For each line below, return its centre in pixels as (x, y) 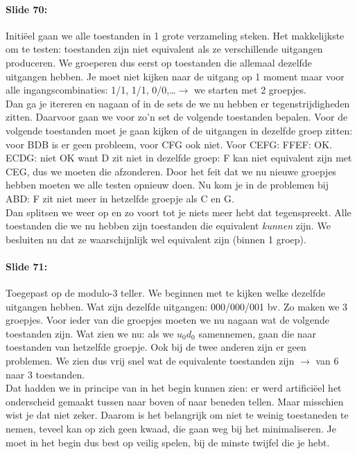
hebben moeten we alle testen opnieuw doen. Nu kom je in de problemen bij (167, 185)
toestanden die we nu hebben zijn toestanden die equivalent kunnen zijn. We (168, 226)
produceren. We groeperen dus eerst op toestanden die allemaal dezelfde (159, 62)
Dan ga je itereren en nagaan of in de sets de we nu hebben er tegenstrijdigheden (178, 103)
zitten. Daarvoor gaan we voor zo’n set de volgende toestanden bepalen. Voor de (177, 117)
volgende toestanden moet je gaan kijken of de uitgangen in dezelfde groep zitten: (179, 130)
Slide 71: (27, 266)
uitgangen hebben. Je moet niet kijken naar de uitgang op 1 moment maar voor (175, 76)
